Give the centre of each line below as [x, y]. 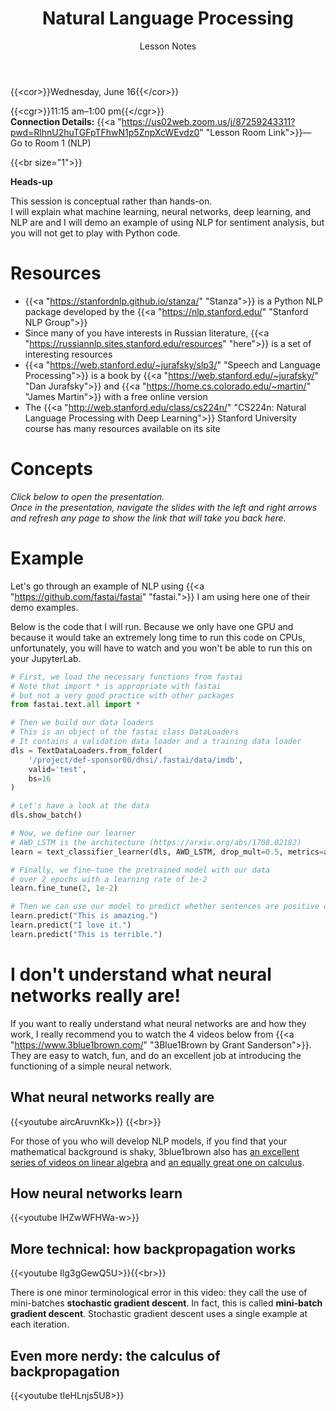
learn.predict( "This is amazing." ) [84, 916]
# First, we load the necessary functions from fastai [127, 677]
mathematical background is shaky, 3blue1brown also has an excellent [155, 1151]
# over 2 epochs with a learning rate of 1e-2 [109, 879]
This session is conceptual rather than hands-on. [111, 201]
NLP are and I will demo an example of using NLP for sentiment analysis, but [167, 222]
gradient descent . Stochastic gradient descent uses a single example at [159, 1314]
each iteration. [40, 1324]
